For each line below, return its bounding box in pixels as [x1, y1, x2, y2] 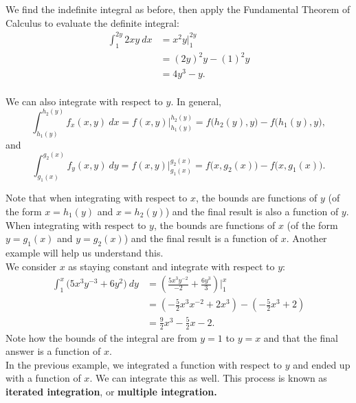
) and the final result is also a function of [165, 204, 339, 219]
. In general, [170, 94, 221, 108]
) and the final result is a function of [124, 231, 278, 246]
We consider [5, 259, 57, 273]
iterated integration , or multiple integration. [5, 384, 217, 398]
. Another [286, 231, 327, 246]
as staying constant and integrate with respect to [68, 259, 275, 273]
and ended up [293, 357, 351, 371]
